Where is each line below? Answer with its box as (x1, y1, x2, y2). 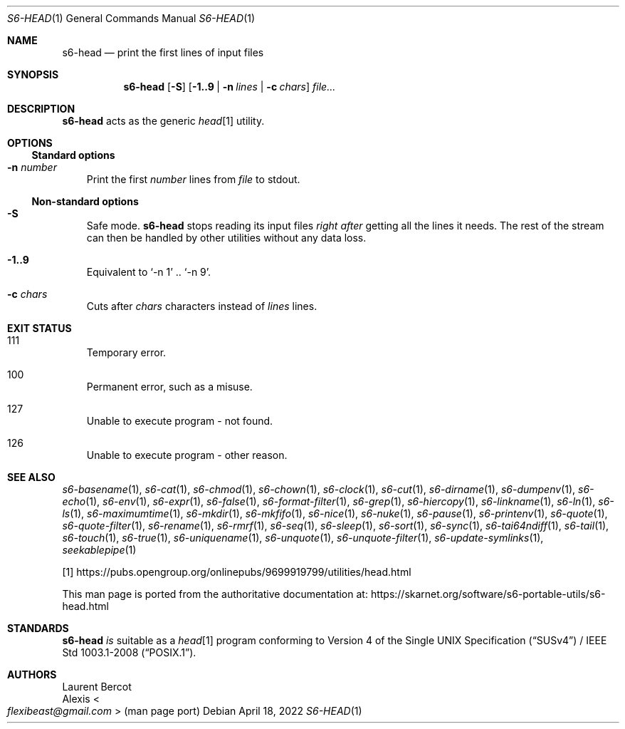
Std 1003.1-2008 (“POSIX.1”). (62, 646, 196, 658)
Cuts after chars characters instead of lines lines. (86, 300, 317, 312)
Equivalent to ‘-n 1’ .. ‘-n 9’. (86, 266, 211, 278)
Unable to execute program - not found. (86, 415, 273, 427)
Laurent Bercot (62, 681, 132, 693)
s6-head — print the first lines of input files (62, 46, 264, 58)
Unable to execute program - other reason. (86, 449, 288, 461)
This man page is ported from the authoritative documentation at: (62, 588, 368, 600)
